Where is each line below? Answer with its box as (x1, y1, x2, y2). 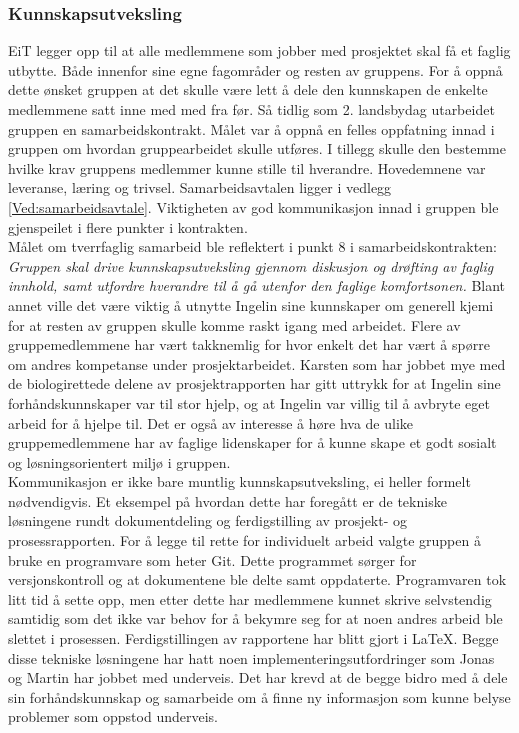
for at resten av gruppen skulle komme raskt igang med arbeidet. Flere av (8, 314, 461, 335)
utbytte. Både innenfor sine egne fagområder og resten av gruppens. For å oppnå (8, 59, 503, 80)
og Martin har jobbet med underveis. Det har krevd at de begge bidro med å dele (8, 667, 508, 688)
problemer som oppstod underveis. (8, 706, 218, 727)
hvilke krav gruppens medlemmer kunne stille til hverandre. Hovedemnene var (8, 157, 486, 178)
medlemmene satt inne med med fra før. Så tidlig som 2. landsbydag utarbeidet (8, 99, 495, 119)
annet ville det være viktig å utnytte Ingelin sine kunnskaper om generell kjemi (8, 294, 494, 315)
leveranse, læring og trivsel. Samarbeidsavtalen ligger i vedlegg (8, 177, 392, 198)
